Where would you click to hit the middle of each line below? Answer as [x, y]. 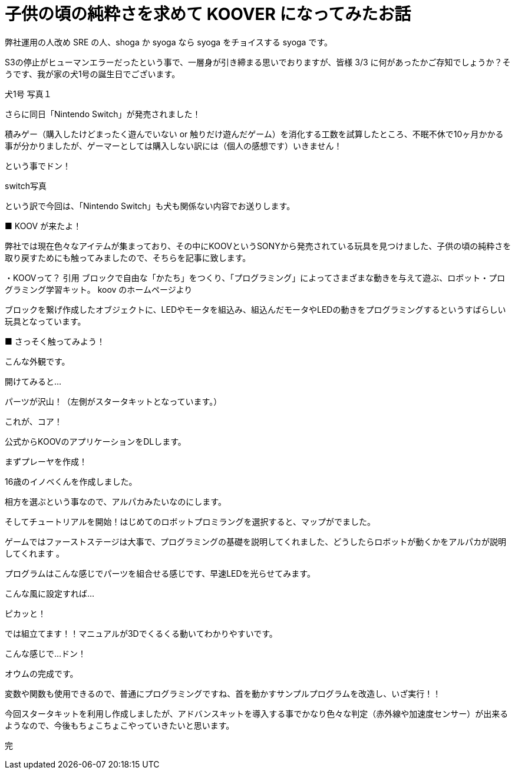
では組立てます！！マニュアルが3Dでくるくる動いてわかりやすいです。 [141, 633]
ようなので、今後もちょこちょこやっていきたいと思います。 [120, 725]
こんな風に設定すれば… [50, 593]
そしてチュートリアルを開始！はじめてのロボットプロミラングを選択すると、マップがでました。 [190, 521]
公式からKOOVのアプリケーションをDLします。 [95, 441]
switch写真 [26, 186]
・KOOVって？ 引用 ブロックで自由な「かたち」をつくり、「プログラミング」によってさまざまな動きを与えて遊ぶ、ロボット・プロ [255, 277]
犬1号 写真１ [28, 94]
